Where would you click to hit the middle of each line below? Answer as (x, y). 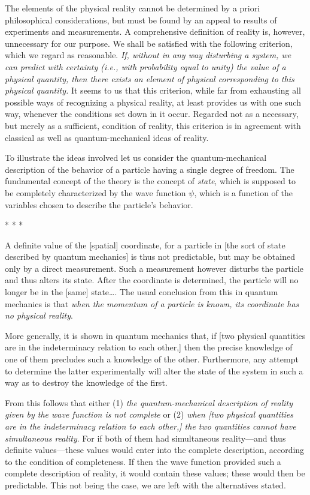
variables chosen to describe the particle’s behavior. (99, 204)
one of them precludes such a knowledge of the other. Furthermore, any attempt (152, 359)
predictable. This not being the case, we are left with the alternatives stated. (145, 484)
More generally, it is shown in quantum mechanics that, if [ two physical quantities (155, 335)
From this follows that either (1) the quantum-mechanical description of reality (149, 402)
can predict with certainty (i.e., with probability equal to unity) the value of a (145, 66)
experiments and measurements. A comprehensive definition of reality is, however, (155, 31)
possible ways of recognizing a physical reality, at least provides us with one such (153, 102)
